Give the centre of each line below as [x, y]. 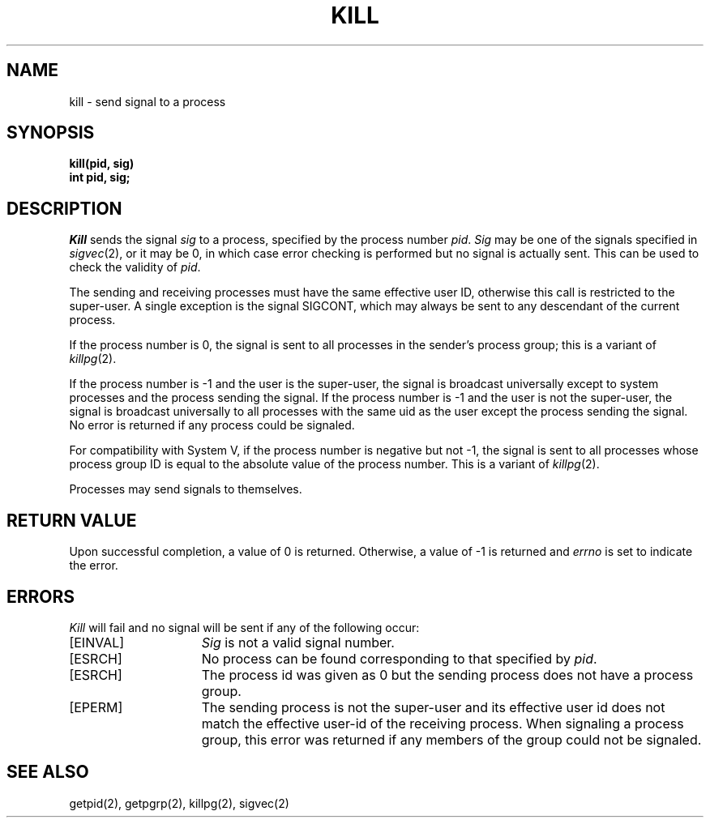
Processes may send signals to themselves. [186, 489]
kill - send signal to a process [148, 101]
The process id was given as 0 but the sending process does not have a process [447, 675]
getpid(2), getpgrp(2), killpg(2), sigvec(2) [179, 803]
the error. [94, 566]
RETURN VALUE [72, 520]
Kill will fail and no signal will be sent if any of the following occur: [244, 627]
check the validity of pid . [135, 267]
